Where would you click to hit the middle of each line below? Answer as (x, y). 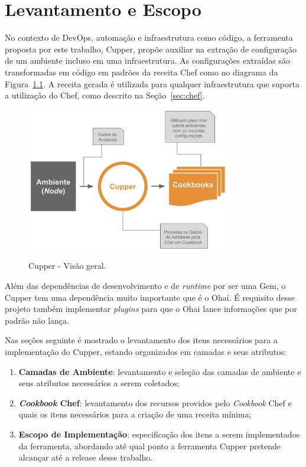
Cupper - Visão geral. (67, 266)
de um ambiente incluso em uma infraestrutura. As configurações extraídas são (147, 60)
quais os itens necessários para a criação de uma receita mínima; (135, 414)
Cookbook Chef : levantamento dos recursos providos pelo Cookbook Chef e (155, 402)
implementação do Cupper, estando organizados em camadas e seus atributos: (146, 351)
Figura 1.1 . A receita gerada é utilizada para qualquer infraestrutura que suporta (152, 83)
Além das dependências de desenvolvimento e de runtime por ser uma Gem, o (145, 286)
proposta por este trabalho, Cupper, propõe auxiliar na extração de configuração (151, 49)
